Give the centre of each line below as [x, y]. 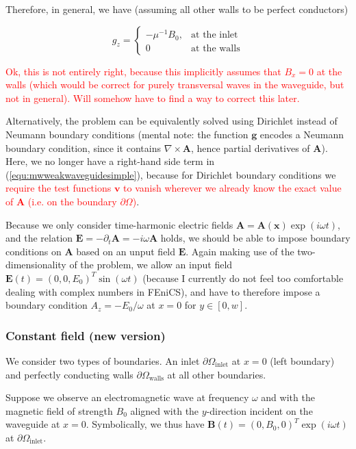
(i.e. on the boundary [72, 201]
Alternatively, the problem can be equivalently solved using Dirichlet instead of [171, 121]
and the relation [39, 238]
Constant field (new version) [86, 335]
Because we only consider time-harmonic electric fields [119, 224]
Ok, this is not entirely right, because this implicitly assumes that [143, 71]
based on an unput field [126, 251]
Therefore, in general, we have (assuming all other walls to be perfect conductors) [177, 9]
